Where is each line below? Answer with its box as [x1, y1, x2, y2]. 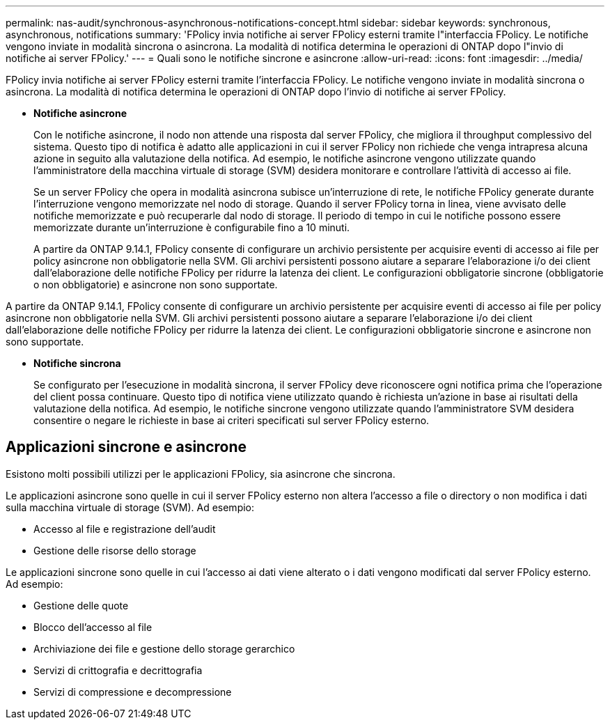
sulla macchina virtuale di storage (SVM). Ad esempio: [6, 501, 255, 513]
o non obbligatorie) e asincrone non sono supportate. [33, 279, 278, 290]
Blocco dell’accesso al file [33, 621, 152, 633]
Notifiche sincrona [33, 357, 121, 369]
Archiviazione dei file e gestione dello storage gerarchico [33, 642, 295, 655]
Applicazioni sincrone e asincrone [6, 438, 247, 456]
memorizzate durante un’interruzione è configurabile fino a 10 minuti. [33, 221, 350, 233]
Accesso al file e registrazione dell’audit [33, 522, 216, 535]
